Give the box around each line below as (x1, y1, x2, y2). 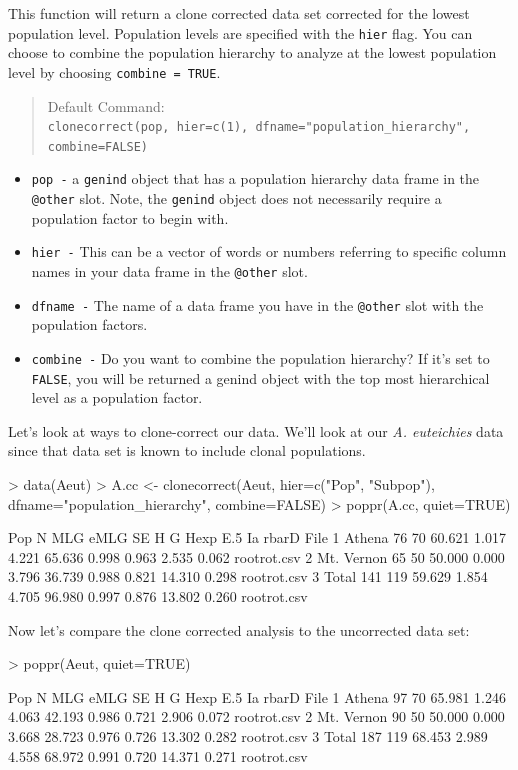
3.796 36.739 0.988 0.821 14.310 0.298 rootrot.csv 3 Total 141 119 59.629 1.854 (8, 566, 488, 587)
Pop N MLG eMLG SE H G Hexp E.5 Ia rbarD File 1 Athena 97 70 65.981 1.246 (8, 686, 506, 707)
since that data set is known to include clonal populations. (8, 440, 366, 461)
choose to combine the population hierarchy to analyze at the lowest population (8, 42, 497, 63)
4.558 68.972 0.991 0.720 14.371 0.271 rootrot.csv (8, 745, 308, 766)
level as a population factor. (31, 387, 203, 408)
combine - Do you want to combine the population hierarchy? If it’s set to (31, 347, 490, 368)
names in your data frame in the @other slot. (31, 260, 308, 281)
